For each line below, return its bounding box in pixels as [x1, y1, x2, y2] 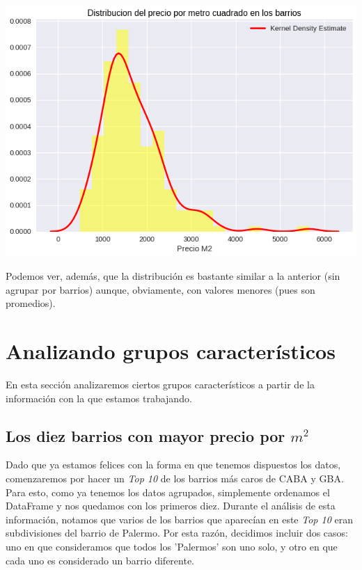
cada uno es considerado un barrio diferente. [6, 553, 194, 567]
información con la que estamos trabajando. [6, 390, 192, 405]
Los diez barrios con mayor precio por [6, 425, 285, 446]
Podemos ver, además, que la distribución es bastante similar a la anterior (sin [6, 269, 340, 283]
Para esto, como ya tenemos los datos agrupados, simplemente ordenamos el [6, 484, 330, 499]
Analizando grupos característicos [6, 337, 336, 365]
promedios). [6, 296, 56, 310]
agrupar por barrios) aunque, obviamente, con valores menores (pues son [6, 282, 315, 296]
